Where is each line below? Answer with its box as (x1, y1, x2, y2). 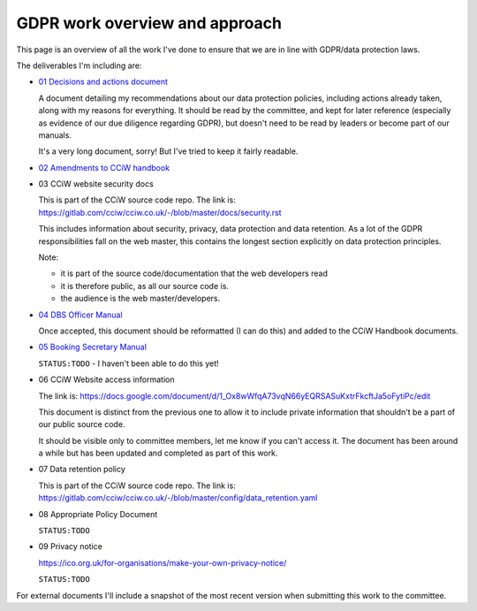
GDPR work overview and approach (16, 13, 283, 33)
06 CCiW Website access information (38, 374, 175, 385)
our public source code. (38, 419, 125, 430)
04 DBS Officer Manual (38, 309, 123, 320)
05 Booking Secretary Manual (38, 341, 148, 353)
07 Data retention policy (38, 464, 125, 475)
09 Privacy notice (38, 541, 103, 552)
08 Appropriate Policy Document (38, 508, 158, 519)
